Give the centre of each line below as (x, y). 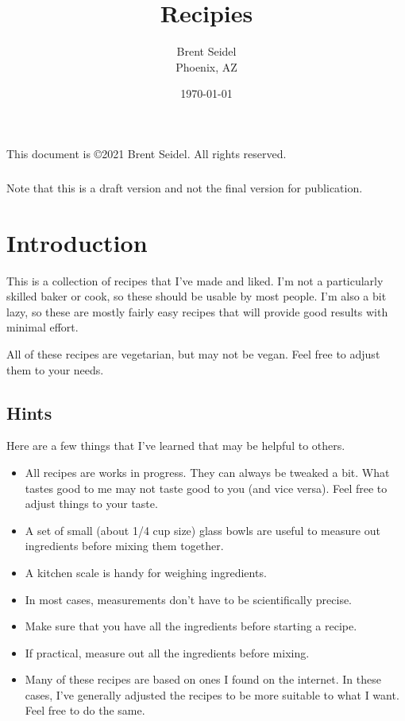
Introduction (77, 242)
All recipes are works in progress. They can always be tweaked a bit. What (207, 472)
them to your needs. (55, 369)
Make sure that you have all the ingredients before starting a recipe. (191, 626)
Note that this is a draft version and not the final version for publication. (185, 187)
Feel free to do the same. (85, 710)
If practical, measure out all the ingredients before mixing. (167, 652)
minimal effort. (42, 327)
